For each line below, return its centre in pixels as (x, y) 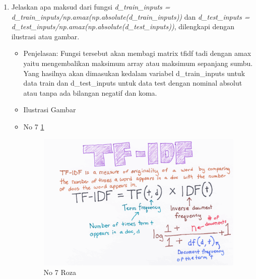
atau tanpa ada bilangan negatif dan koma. (90, 92)
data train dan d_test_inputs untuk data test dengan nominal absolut (133, 83)
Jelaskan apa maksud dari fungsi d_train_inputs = (91, 7)
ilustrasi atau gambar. (45, 36)
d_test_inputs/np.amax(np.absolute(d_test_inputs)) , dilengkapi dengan (123, 26)
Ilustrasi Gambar (50, 110)
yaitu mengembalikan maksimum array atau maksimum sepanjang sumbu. (138, 63)
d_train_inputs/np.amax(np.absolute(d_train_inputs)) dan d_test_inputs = (131, 16)
